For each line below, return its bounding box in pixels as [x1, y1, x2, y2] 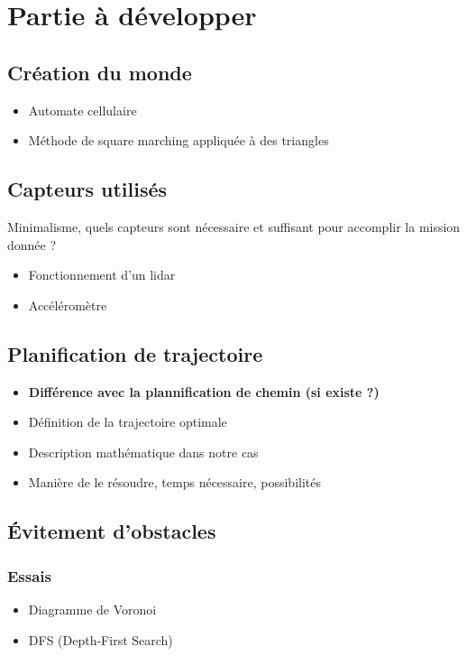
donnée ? [7, 235, 57, 254]
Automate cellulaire [28, 100, 137, 119]
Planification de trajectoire [7, 339, 263, 367]
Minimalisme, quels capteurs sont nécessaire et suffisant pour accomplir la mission [7, 217, 461, 236]
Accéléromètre [28, 295, 107, 314]
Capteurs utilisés [7, 175, 168, 203]
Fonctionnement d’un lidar [28, 265, 176, 284]
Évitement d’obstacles [7, 517, 216, 545]
